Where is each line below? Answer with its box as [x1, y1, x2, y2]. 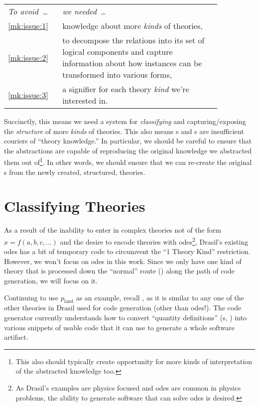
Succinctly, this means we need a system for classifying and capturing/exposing [4, 116, 246, 126]
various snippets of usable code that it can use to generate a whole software [4, 322, 235, 332]
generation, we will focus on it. [4, 275, 98, 285]
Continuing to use [4, 292, 58, 302]
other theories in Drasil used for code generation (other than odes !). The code [4, 302, 242, 313]
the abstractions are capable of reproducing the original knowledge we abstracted [4, 145, 252, 155]
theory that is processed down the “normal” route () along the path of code [4, 266, 235, 276]
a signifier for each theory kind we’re [62, 83, 189, 95]
